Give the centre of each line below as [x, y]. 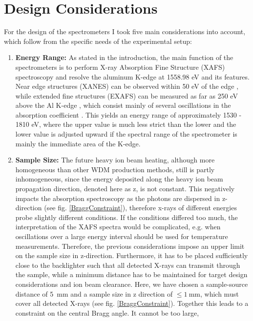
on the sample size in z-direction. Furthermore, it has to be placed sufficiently [132, 255]
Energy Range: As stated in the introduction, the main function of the [124, 57]
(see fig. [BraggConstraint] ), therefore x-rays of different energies [140, 208]
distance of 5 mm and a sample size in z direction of [94, 293]
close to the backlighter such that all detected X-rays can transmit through [128, 265]
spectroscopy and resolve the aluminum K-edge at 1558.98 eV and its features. [132, 76]
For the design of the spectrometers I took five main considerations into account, [125, 31]
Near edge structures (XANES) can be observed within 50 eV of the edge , [127, 86]
